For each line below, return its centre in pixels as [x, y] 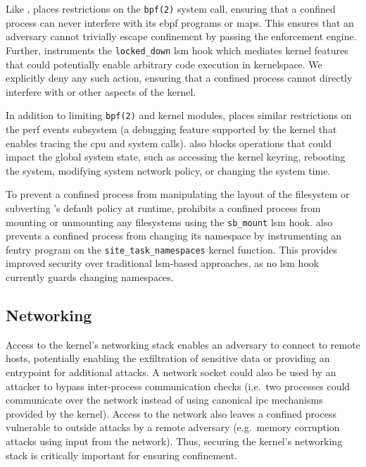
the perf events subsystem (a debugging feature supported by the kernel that [171, 129]
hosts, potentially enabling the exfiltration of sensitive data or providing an [168, 358]
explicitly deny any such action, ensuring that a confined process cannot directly [179, 78]
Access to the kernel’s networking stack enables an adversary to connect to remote [183, 344]
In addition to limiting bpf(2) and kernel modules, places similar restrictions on [179, 115]
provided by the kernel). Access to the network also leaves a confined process [171, 413]
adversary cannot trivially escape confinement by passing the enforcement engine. [181, 36]
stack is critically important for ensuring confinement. [122, 455]
